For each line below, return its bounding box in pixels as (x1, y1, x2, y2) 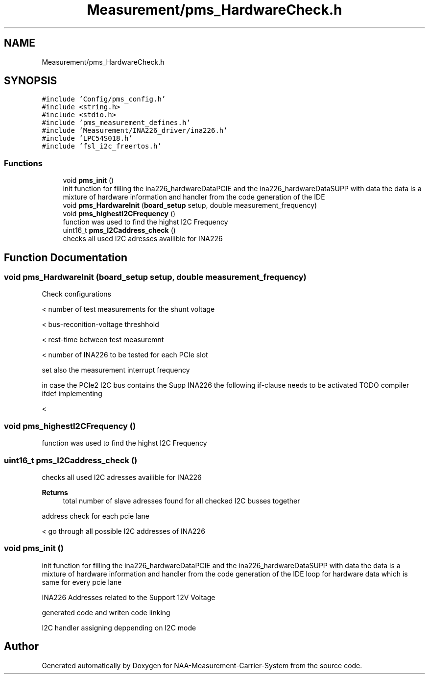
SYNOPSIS (4, 75, 57, 87)
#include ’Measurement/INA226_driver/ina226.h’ (42, 126, 228, 135)
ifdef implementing (42, 389, 102, 398)
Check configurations (42, 290, 111, 299)
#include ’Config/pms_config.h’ (42, 95, 166, 103)
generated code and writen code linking (42, 608, 170, 617)
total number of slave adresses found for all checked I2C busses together (63, 496, 300, 505)
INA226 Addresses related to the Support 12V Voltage (42, 593, 215, 602)
